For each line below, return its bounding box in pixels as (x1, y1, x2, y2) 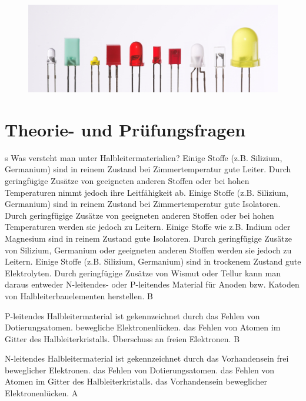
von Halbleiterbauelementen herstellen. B (5, 289, 153, 302)
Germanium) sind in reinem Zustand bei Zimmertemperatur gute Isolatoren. (5, 198, 281, 210)
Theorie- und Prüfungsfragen (5, 117, 246, 141)
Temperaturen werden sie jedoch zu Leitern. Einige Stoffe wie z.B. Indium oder (5, 220, 291, 233)
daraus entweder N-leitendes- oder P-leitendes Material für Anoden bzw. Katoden (5, 278, 300, 290)
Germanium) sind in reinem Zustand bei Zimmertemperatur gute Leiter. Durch (5, 163, 291, 175)
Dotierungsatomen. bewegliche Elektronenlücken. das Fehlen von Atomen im (5, 321, 281, 333)
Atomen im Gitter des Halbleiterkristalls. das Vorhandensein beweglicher (5, 375, 267, 387)
